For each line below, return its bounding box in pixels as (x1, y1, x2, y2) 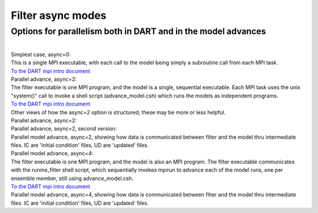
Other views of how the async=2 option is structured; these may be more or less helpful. (11, 109, 226, 116)
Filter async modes (11, 9, 107, 22)
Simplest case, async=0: (11, 51, 71, 58)
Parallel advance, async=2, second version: (11, 125, 117, 132)
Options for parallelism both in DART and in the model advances (11, 26, 266, 37)
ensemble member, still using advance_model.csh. (11, 175, 134, 182)
